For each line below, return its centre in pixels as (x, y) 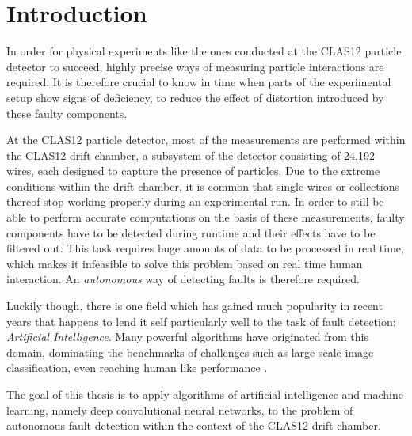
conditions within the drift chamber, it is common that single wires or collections (203, 186)
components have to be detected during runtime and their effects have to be (191, 232)
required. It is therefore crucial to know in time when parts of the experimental (199, 82)
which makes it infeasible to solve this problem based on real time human (185, 263)
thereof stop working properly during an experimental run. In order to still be (195, 201)
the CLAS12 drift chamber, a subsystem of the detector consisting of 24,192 (191, 155)
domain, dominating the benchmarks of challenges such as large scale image (190, 352)
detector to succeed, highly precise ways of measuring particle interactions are (195, 66)
